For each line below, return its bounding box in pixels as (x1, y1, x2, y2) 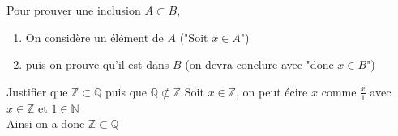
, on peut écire (236, 83, 308, 100)
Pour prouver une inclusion (6, 2, 141, 18)
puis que (105, 83, 148, 100)
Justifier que (6, 83, 68, 100)
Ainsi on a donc (6, 115, 85, 132)
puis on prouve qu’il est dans (25, 56, 169, 73)
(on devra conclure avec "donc (185, 56, 334, 73)
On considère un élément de (25, 28, 164, 45)
